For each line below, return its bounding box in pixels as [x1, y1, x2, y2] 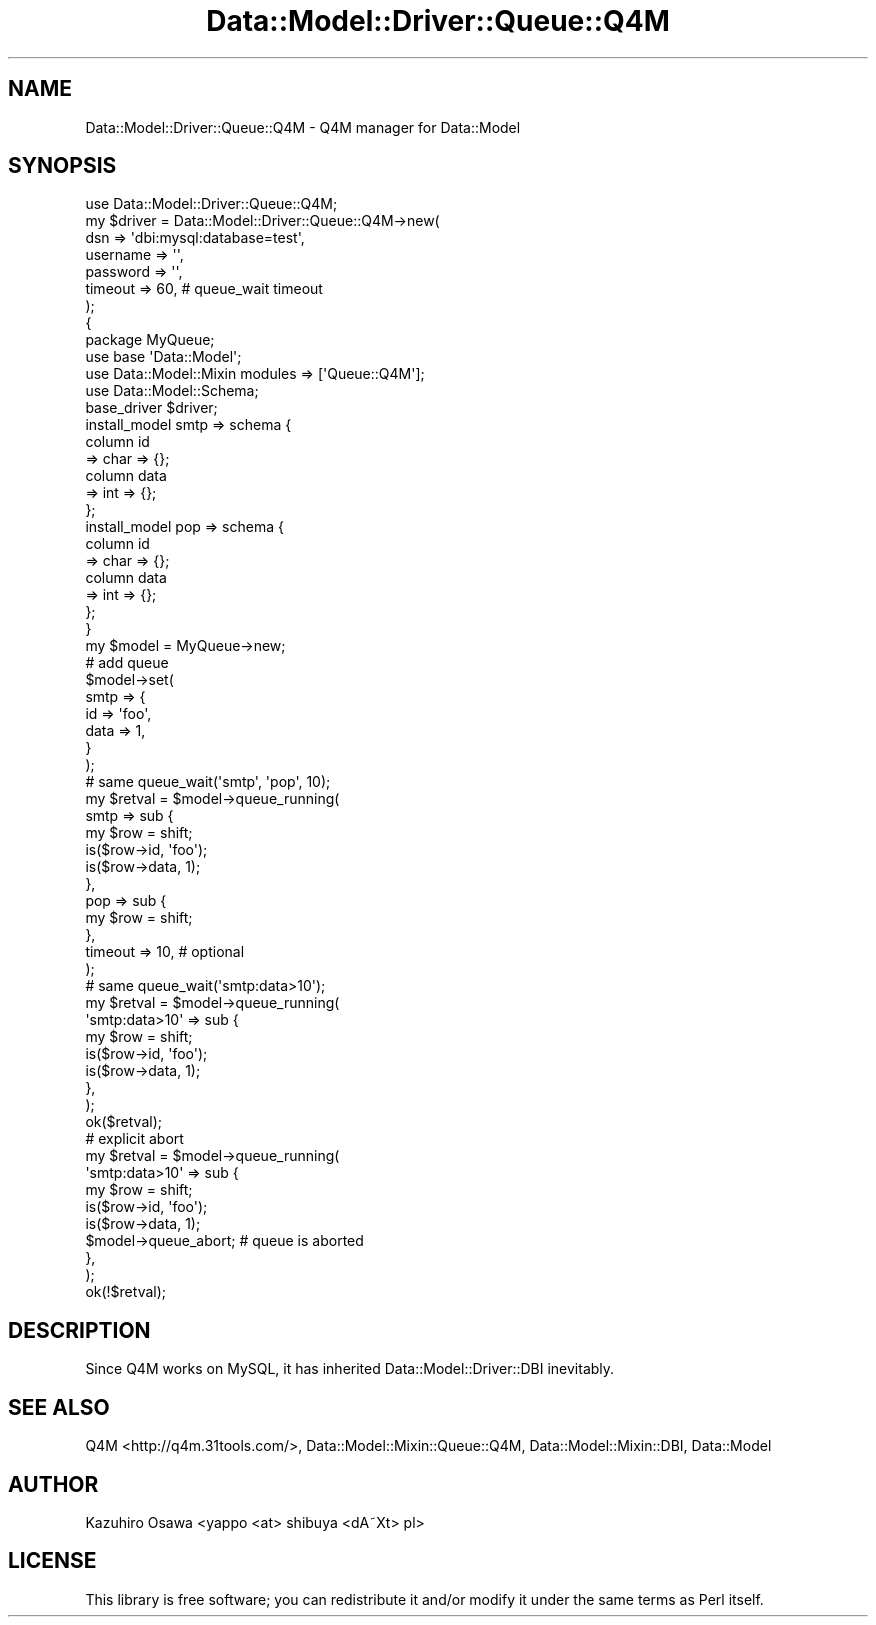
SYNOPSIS [8, 153, 117, 179]
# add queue [85, 654, 169, 672]
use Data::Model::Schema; [85, 382, 259, 400]
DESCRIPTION [8, 1317, 151, 1343]
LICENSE [8, 1548, 97, 1574]
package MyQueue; [85, 331, 215, 349]
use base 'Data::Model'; [85, 348, 242, 366]
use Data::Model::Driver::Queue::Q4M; [85, 195, 338, 213]
